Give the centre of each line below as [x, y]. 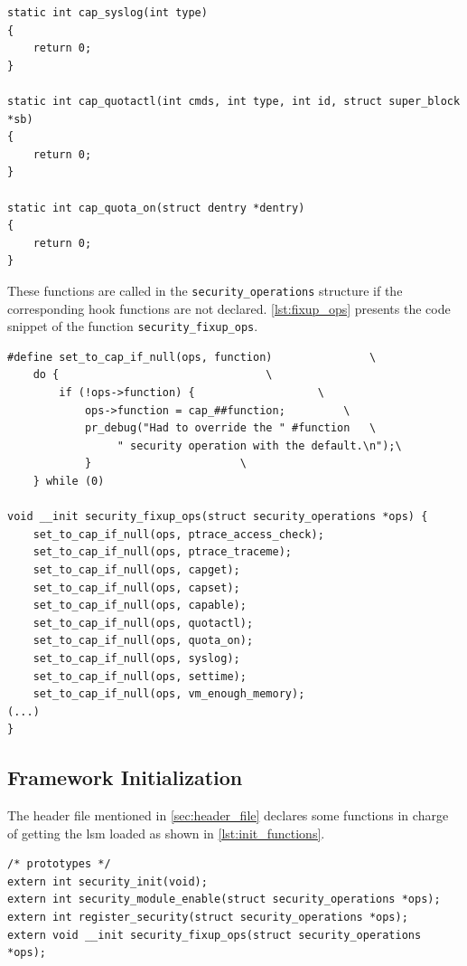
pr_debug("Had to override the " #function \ [230, 428]
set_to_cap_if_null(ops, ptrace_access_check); [178, 534]
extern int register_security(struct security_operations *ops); [208, 918]
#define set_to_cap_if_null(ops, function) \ [192, 357]
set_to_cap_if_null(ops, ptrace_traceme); [162, 552]
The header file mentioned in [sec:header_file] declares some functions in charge [228, 815]
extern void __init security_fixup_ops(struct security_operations [215, 935]
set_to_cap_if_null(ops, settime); [140, 676]
